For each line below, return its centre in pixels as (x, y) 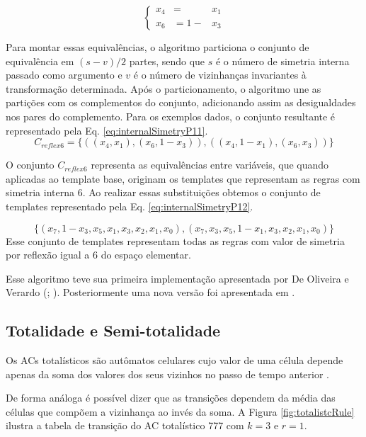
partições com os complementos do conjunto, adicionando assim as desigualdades (181, 102)
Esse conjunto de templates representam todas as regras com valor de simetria (175, 240)
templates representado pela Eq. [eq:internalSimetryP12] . (130, 206)
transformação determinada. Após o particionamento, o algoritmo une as (164, 88)
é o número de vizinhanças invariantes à (220, 75)
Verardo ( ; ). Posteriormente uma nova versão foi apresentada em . (150, 292)
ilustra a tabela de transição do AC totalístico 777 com (125, 425)
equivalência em (40, 61)
